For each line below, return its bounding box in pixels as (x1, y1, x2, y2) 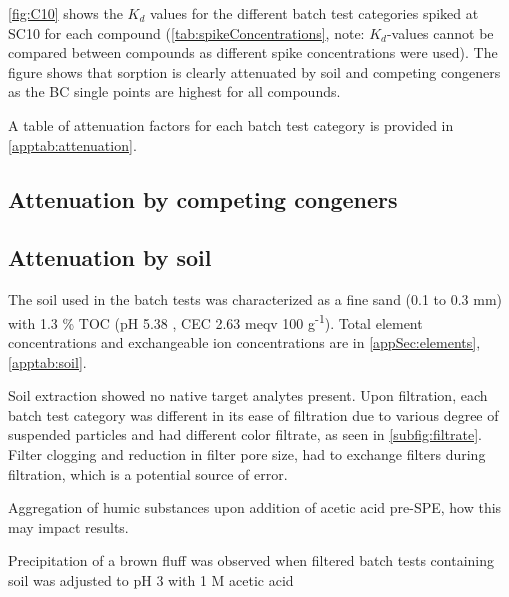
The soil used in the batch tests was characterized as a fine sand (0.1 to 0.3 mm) (8, 289, 503, 310)
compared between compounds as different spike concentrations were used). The (8, 42, 498, 63)
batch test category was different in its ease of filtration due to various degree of (8, 404, 499, 425)
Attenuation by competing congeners (8, 183, 398, 214)
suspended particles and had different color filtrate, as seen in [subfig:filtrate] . (8, 424, 482, 445)
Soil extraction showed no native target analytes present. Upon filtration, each (8, 385, 488, 406)
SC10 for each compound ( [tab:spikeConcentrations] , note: (8, 22, 365, 43)
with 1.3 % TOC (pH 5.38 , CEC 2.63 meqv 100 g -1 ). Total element (8, 309, 423, 333)
